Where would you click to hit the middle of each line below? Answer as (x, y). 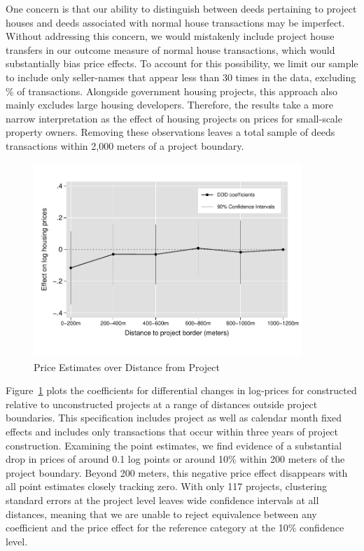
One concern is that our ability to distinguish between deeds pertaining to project (181, 8)
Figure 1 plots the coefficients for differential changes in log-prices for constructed (181, 390)
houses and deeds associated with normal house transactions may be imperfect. (175, 22)
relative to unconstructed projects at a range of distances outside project (162, 404)
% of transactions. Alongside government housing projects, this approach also (171, 91)
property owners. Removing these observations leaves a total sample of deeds (170, 132)
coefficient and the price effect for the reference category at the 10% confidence (175, 528)
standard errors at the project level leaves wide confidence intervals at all (162, 500)
